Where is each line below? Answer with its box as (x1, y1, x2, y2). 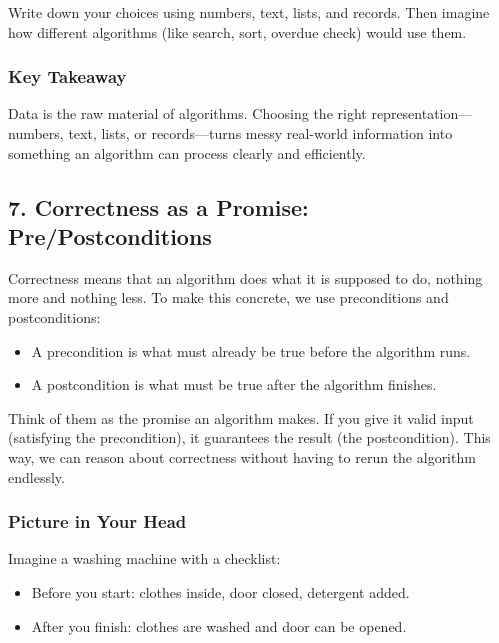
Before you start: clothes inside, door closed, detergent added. (31, 581, 410, 602)
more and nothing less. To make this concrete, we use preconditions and (8, 287, 449, 308)
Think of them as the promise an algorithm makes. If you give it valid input (8, 407, 474, 428)
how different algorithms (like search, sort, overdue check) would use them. (8, 21, 467, 42)
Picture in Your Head (8, 509, 187, 534)
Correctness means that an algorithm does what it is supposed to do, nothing (8, 267, 483, 288)
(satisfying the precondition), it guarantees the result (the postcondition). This (8, 427, 491, 448)
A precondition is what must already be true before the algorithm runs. (31, 340, 471, 361)
